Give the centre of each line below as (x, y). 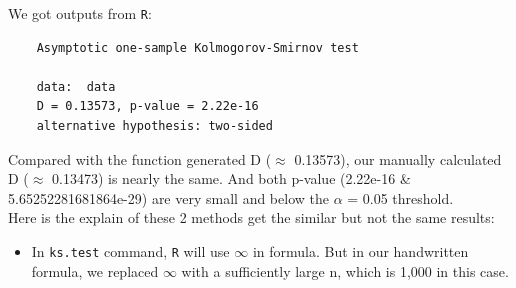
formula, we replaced (95, 270)
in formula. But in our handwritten (360, 251)
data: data (76, 86)
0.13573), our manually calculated (398, 158)
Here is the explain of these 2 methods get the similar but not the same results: (251, 217)
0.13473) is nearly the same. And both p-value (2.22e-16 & (231, 178)
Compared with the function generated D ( (140, 158)
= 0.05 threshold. (400, 197)
